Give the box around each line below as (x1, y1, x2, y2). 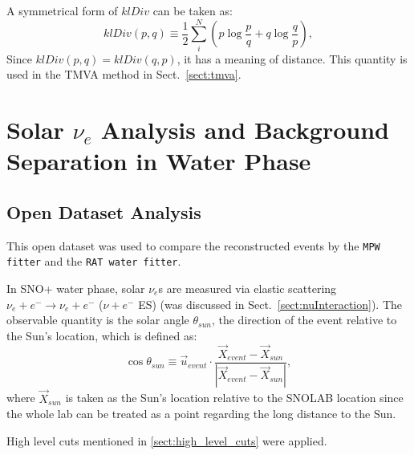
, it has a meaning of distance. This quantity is (177, 50, 408, 67)
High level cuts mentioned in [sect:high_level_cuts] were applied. (6, 432, 327, 449)
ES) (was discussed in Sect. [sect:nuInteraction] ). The (138, 295, 403, 312)
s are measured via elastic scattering (158, 279, 337, 296)
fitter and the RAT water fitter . (6, 253, 181, 270)
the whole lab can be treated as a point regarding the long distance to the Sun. (6, 405, 396, 422)
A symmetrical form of (6, 2, 118, 18)
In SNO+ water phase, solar (6, 279, 145, 296)
